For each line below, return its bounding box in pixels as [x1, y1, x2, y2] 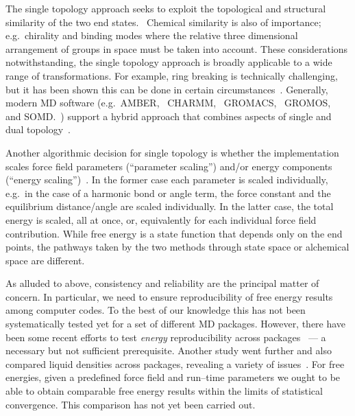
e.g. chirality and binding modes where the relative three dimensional [5, 28, 298, 43]
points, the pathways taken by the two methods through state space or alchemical [5, 240, 350, 254]
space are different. [5, 253, 85, 267]
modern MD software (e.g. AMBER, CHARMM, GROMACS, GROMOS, [5, 95, 331, 110]
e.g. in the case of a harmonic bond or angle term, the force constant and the [5, 185, 331, 200]
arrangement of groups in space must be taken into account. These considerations [5, 41, 348, 56]
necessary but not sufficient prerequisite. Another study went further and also [5, 343, 332, 358]
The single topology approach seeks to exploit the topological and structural [5, 1, 326, 15]
